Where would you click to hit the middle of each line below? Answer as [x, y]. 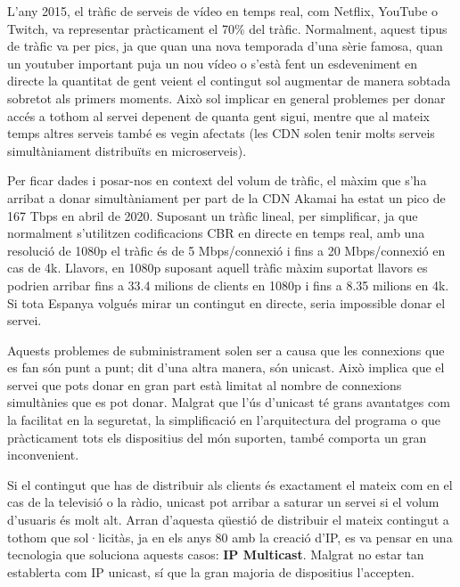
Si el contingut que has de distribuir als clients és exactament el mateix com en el [230, 484]
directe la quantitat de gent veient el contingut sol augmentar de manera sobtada [229, 81]
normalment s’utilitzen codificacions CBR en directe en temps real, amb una [216, 233]
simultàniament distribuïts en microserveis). [127, 150]
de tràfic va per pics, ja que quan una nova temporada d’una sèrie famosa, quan [225, 46]
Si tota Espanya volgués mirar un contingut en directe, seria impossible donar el [226, 302]
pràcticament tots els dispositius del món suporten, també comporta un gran [217, 437]
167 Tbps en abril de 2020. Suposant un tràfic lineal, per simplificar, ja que [213, 215]
